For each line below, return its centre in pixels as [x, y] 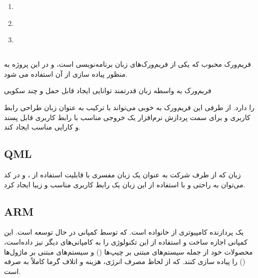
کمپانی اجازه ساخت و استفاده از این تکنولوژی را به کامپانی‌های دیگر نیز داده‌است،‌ [126, 241]
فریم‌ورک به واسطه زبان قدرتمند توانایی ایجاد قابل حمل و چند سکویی [108, 90]
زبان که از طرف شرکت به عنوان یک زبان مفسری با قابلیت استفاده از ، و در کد [123, 174]
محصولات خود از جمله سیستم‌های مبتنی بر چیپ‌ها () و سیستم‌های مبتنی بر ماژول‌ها [129, 251]
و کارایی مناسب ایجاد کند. [42, 127]
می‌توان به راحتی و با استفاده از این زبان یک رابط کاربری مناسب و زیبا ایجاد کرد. [125, 184]
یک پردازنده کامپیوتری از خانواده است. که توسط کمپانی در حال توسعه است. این [124, 232]
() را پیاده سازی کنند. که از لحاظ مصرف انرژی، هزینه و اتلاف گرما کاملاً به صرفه [125, 261]
